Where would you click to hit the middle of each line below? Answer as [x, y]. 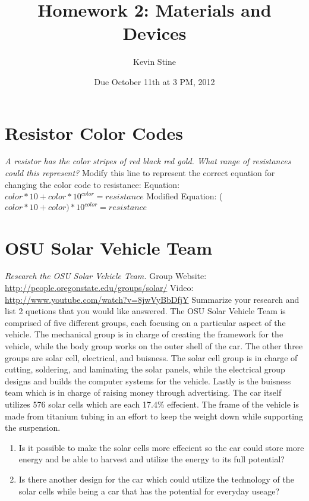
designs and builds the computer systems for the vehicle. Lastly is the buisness [148, 381]
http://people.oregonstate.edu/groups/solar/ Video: [99, 288]
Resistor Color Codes [94, 132]
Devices [154, 33]
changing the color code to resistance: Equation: [92, 184]
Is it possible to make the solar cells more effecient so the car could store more [161, 447]
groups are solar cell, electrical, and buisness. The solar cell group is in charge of [151, 357]
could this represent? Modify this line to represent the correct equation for [140, 173]
